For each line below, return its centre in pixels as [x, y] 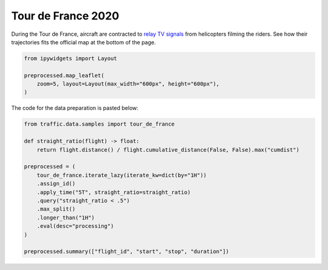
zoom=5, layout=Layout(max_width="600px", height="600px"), [128, 84]
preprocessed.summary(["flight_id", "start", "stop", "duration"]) [127, 251]
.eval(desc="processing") [75, 226]
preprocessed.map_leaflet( [64, 75]
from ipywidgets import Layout [71, 58]
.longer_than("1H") [66, 218]
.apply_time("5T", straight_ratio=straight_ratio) [114, 192]
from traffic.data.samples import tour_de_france [99, 124]
